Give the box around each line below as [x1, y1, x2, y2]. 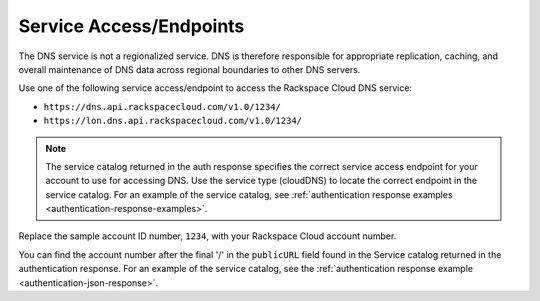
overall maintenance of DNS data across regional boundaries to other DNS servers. [18, 63, 361, 75]
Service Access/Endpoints [18, 15, 245, 37]
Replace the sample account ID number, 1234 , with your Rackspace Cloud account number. [18, 230, 397, 242]
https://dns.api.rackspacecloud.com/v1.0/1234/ [43, 101, 282, 112]
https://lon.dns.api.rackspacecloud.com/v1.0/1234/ [43, 115, 303, 127]
